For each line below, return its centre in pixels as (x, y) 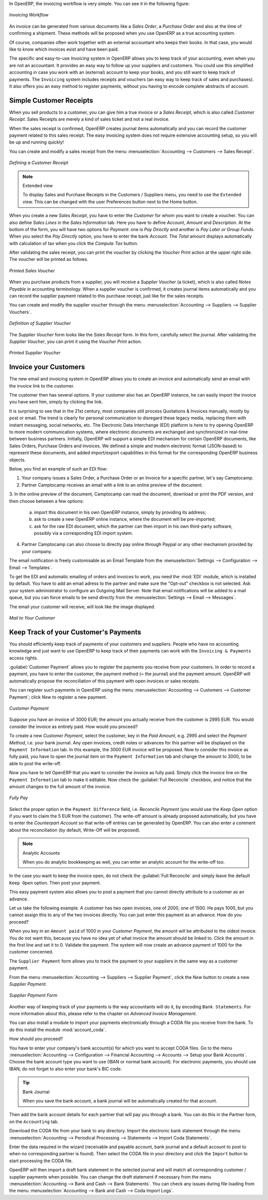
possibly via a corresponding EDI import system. (84, 533)
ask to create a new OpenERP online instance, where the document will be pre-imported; (125, 519)
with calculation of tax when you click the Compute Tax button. (74, 243)
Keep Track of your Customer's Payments (75, 632)
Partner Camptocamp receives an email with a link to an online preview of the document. (112, 485)
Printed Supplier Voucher (35, 353)
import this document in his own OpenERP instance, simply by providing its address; (120, 512)
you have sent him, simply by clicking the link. (56, 402)
